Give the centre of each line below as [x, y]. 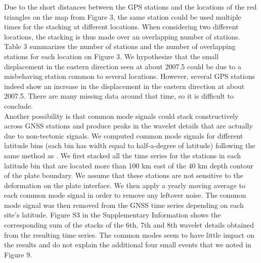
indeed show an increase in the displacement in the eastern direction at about [124, 86]
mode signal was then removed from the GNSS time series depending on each [124, 205]
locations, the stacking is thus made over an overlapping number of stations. [122, 36]
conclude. [18, 105]
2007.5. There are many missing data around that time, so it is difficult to [119, 96]
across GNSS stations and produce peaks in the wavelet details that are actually [128, 126]
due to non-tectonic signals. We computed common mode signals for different [124, 135]
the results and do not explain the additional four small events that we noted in [128, 245]
